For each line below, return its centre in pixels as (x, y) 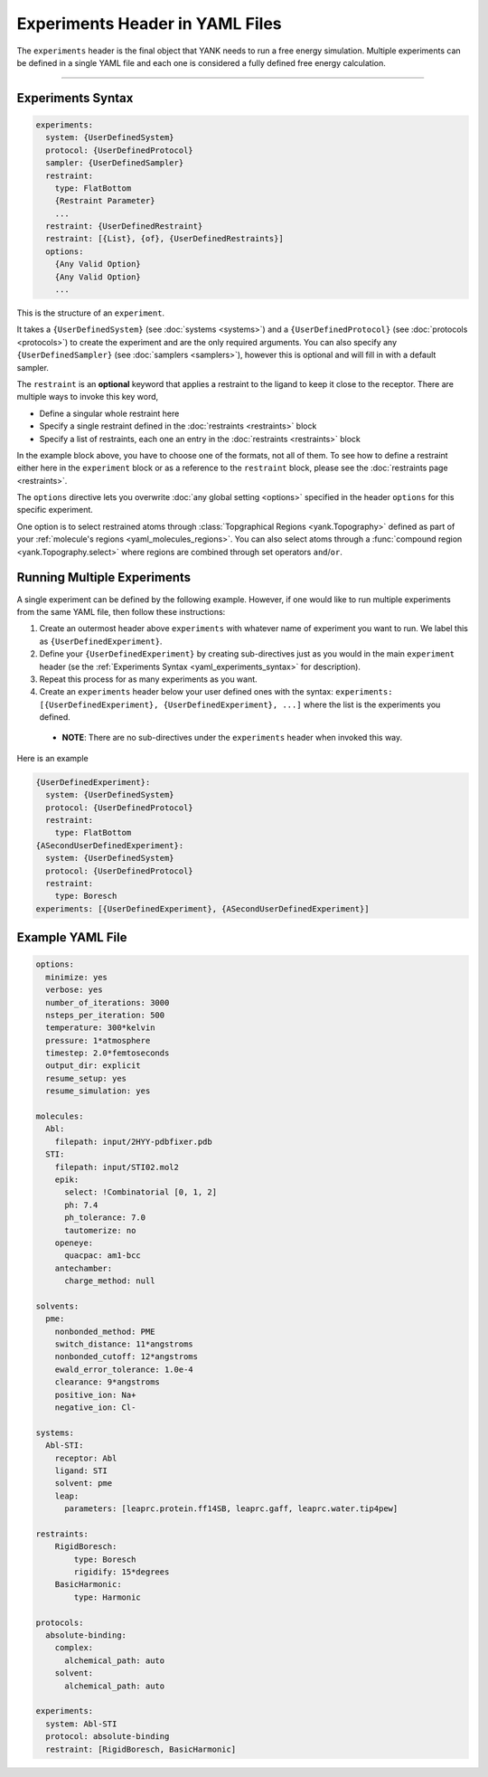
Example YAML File (72, 937)
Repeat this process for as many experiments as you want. (148, 679)
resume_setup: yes (86, 1078)
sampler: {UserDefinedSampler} (115, 163)
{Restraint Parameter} (105, 201)
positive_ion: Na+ (95, 1394)
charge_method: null (110, 1281)
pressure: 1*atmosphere (98, 1040)
